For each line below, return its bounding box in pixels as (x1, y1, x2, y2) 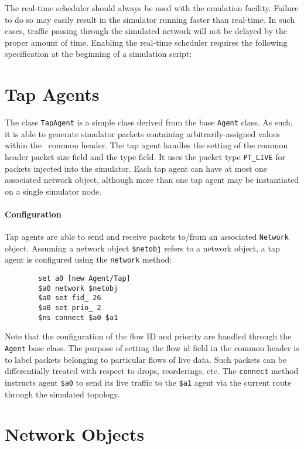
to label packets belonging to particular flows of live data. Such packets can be (5, 353, 286, 365)
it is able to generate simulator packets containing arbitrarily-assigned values (5, 127, 281, 140)
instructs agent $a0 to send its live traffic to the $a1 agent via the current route (5, 376, 292, 388)
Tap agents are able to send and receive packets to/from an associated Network (5, 230, 289, 243)
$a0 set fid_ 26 (38, 294, 101, 302)
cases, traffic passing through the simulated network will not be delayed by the (5, 25, 287, 37)
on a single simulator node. (5, 185, 102, 197)
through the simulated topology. (5, 387, 120, 400)
